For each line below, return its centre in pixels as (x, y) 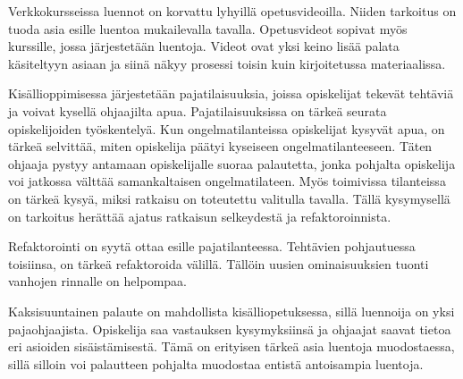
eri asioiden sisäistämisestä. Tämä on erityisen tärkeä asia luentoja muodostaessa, (231, 346)
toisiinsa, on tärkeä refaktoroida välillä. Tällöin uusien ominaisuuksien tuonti (219, 263)
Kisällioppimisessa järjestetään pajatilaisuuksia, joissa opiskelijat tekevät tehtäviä (231, 93)
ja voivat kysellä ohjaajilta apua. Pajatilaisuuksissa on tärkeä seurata (198, 110)
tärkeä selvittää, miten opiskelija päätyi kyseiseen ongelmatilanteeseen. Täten (220, 146)
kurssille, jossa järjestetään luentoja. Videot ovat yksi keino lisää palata (204, 46)
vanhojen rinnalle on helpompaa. (97, 281)
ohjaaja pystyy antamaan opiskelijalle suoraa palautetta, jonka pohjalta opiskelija (232, 163)
